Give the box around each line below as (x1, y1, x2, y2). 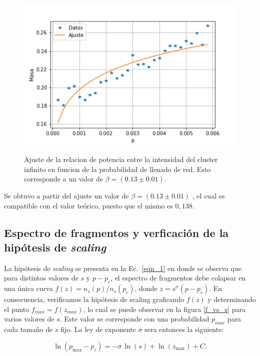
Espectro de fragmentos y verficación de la (4, 224, 229, 240)
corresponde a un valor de (24, 173, 103, 184)
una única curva (4, 283, 53, 293)
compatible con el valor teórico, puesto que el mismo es (4, 200, 173, 210)
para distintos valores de (4, 272, 78, 283)
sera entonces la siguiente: (144, 324, 224, 334)
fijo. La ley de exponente (60, 324, 136, 334)
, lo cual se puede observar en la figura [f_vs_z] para (83, 303, 245, 314)
